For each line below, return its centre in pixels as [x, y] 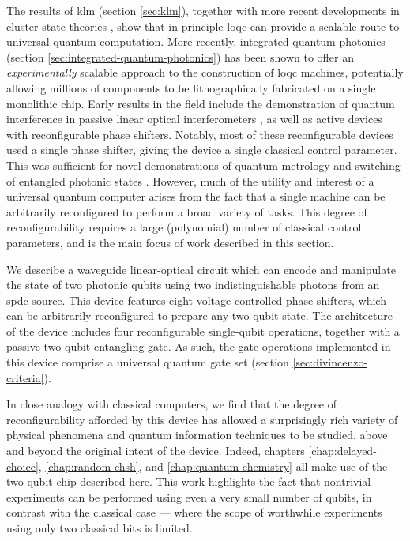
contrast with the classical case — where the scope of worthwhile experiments [194, 512]
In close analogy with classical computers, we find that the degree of [172, 404]
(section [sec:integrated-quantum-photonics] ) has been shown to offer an [180, 56]
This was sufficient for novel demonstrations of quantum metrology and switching [203, 165]
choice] [23, 466]
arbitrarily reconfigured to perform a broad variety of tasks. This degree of [187, 211]
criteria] [25, 377]
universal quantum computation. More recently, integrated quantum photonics [196, 41]
